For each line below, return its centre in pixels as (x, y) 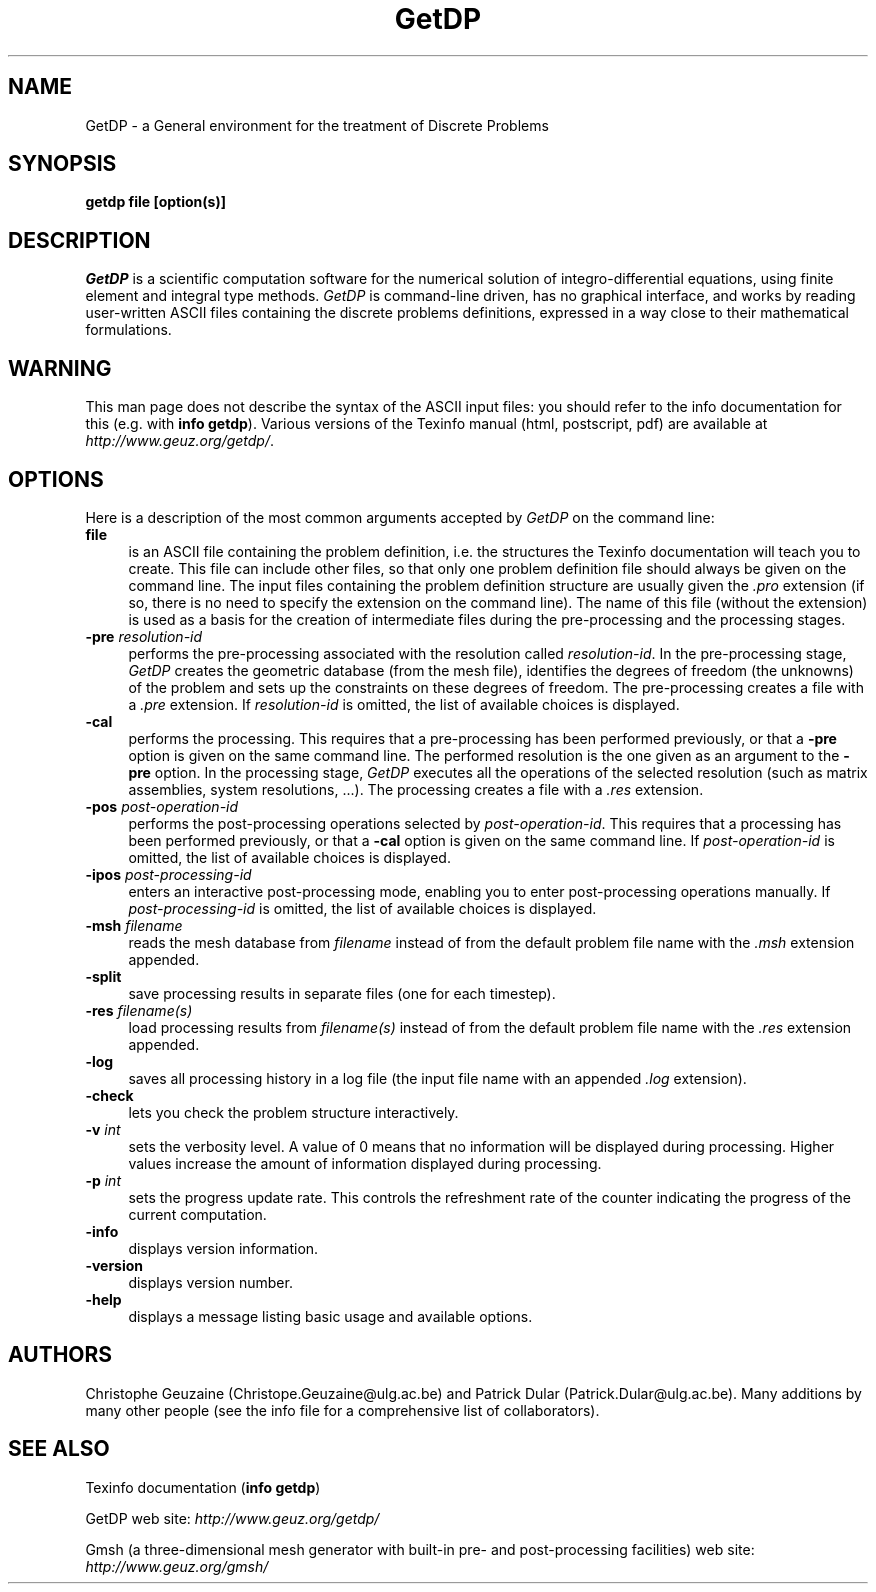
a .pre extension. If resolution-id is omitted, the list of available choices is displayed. (404, 704)
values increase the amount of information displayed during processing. (365, 1163)
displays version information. (223, 1248)
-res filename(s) (139, 1010)
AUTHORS (60, 1355)
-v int (103, 1129)
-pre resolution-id (144, 636)
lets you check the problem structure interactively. (293, 1112)
